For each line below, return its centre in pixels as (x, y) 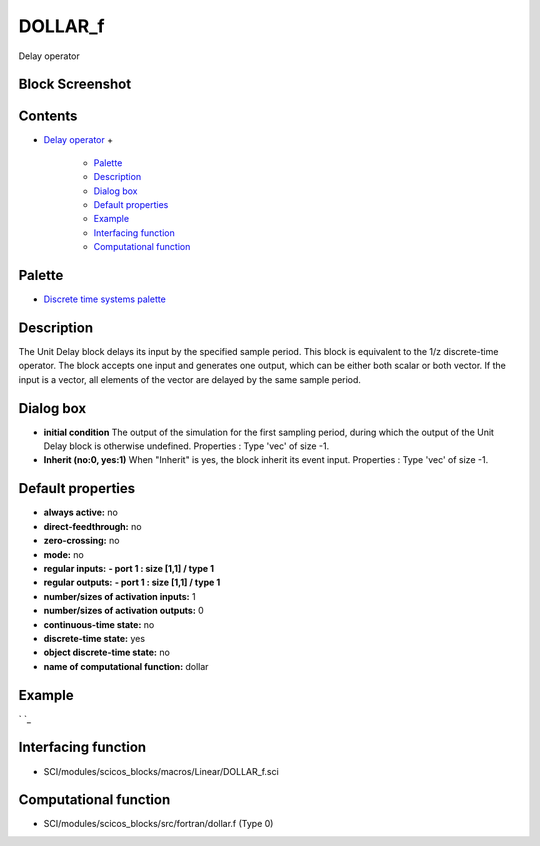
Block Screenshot (75, 84)
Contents (48, 116)
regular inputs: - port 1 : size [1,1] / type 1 (129, 568)
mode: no (63, 554)
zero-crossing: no (81, 541)
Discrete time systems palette (105, 299)
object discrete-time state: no (106, 652)
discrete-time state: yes (94, 638)
